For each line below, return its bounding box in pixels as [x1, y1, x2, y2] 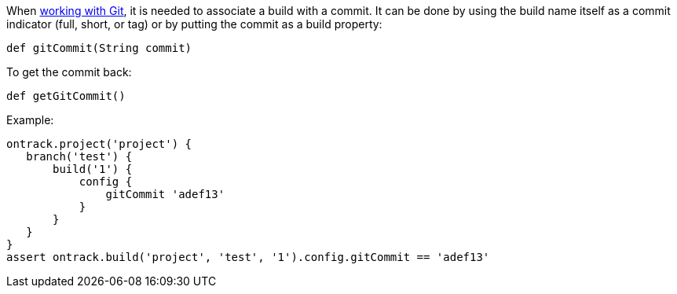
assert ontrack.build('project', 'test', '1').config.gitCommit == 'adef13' [6, 251, 490, 263]
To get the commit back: [6, 65, 132, 79]
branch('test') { [26, 150, 133, 163]
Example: [6, 113, 54, 127]
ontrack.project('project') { [6, 138, 192, 150]
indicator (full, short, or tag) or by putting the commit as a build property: [6, 17, 382, 31]
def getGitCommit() [6, 90, 126, 102]
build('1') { [53, 163, 133, 175]
